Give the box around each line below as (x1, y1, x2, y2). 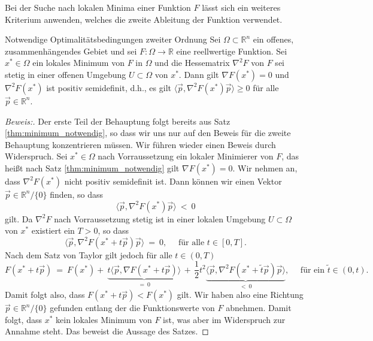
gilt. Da (5, 212, 33, 225)
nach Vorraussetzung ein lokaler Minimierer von (98, 150, 274, 162)
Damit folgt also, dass (5, 288, 85, 301)
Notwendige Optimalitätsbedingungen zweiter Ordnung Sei (5, 33, 221, 46)
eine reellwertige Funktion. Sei (176, 44, 287, 57)
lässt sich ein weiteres (202, 1, 281, 13)
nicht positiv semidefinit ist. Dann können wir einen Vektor (64, 174, 282, 187)
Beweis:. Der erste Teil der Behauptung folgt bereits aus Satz (5, 114, 231, 127)
